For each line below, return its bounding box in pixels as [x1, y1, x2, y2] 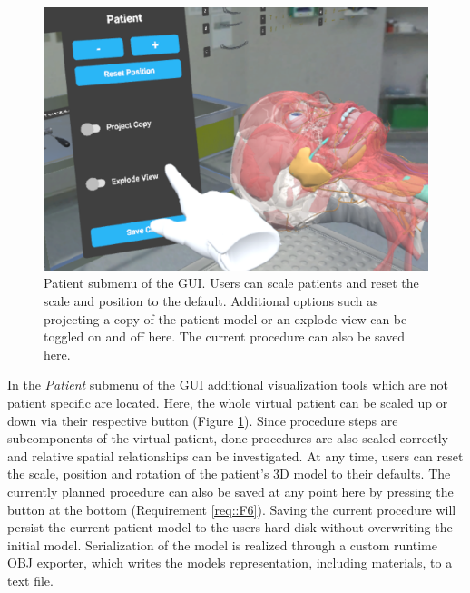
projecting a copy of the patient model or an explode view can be [44, 309, 407, 328]
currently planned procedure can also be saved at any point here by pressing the [7, 481, 454, 500]
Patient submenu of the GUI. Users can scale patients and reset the [44, 273, 419, 292]
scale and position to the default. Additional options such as [44, 292, 378, 311]
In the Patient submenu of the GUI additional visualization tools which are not [7, 375, 448, 394]
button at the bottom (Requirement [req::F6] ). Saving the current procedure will [7, 499, 456, 519]
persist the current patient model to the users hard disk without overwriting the [7, 518, 453, 537]
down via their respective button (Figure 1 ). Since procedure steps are [7, 410, 398, 430]
